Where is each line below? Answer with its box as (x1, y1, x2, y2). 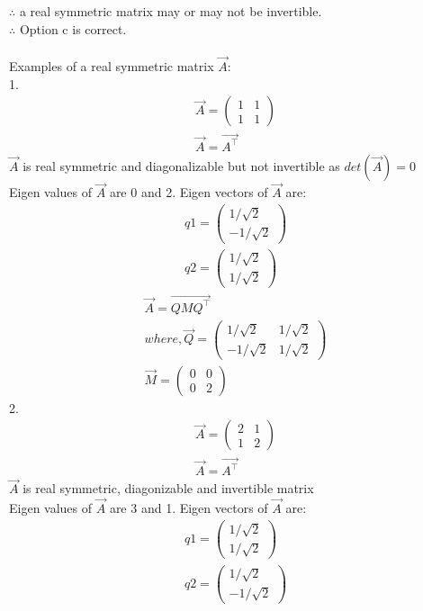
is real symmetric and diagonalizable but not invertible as (22, 156, 340, 175)
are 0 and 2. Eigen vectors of (109, 183, 268, 202)
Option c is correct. (19, 19, 127, 38)
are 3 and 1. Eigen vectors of (109, 499, 268, 517)
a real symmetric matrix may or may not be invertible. (19, 2, 322, 20)
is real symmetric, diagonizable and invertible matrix (22, 479, 314, 498)
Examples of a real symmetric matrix (9, 57, 214, 75)
